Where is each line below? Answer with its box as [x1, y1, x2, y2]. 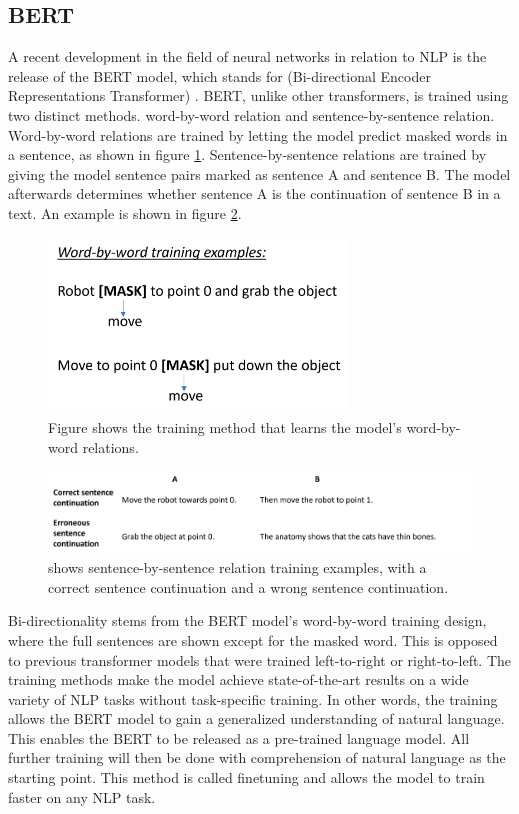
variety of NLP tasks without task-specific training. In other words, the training [8, 688, 498, 709]
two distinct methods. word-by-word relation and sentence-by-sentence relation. [8, 104, 495, 125]
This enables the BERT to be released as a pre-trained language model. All [8, 727, 470, 748]
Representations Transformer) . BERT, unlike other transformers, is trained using [8, 85, 509, 106]
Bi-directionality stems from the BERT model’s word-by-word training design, [8, 610, 487, 631]
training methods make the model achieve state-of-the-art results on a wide [8, 669, 469, 690]
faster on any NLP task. [8, 786, 156, 807]
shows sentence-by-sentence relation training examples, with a [48, 557, 427, 578]
